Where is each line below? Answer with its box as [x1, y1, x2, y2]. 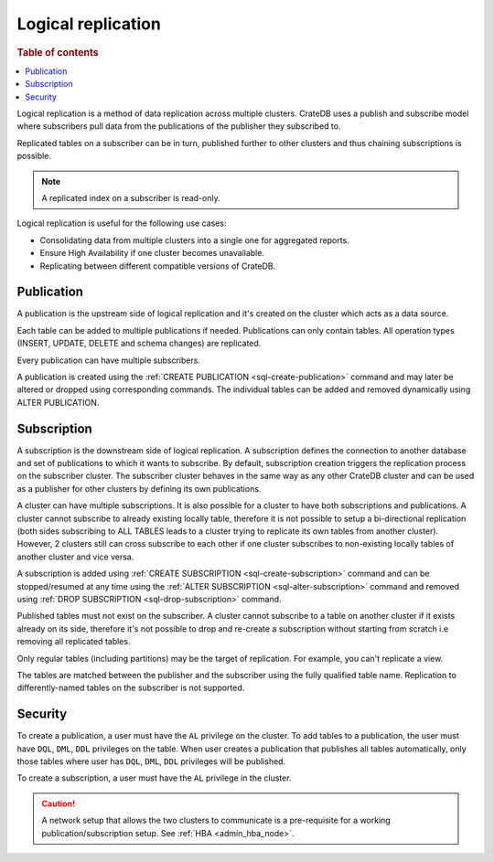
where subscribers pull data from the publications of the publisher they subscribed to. [16, 121, 341, 132]
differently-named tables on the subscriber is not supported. [16, 682, 245, 694]
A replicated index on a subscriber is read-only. [41, 192, 221, 203]
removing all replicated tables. [16, 636, 131, 647]
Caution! [41, 798, 76, 809]
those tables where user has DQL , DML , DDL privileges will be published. [16, 755, 286, 767]
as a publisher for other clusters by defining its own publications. [16, 483, 262, 494]
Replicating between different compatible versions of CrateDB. [39, 261, 276, 271]
